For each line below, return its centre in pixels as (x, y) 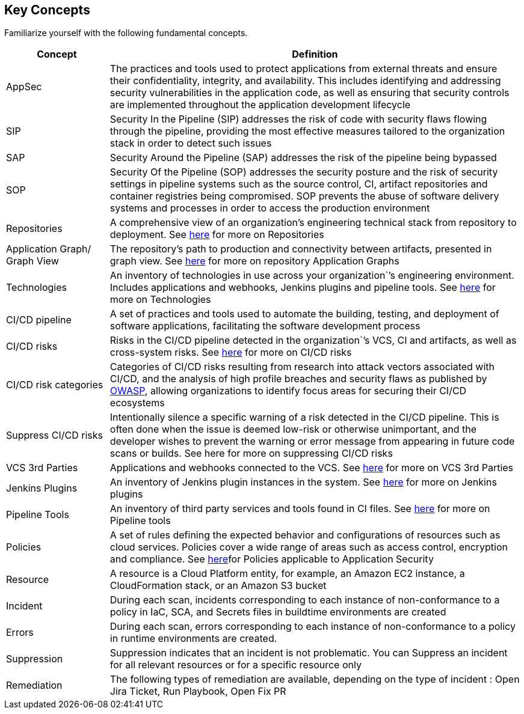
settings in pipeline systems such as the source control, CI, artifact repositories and (299, 184)
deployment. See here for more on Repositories (217, 235)
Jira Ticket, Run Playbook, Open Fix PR (198, 691)
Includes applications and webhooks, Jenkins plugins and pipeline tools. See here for (303, 288)
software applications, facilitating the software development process (265, 326)
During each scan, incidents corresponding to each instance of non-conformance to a (305, 600)
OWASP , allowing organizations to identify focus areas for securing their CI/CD (288, 391)
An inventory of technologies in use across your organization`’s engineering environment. (312, 276)
